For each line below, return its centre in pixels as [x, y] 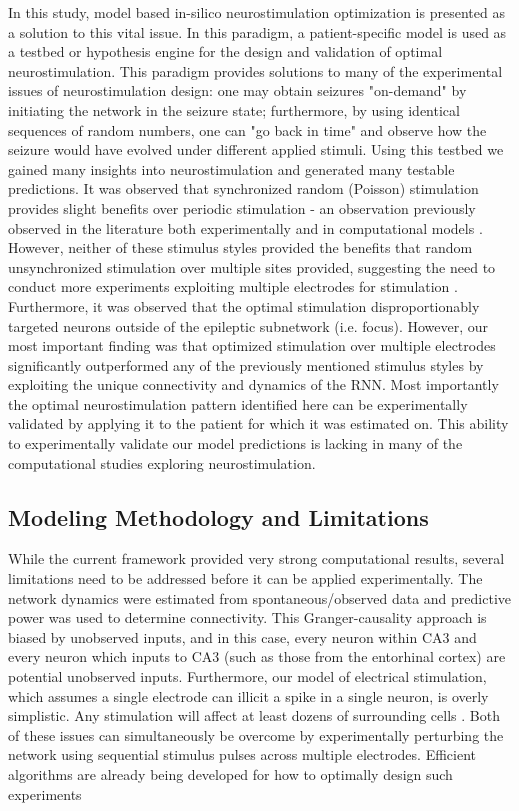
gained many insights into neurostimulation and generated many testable [231, 168]
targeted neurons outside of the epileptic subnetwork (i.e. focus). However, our [248, 325]
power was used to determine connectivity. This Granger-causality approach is [247, 617]
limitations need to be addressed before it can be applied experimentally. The [245, 578]
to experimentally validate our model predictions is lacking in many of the [235, 443]
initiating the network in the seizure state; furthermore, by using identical [234, 109]
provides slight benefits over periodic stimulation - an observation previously [242, 207]
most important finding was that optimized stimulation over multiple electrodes [252, 345]
